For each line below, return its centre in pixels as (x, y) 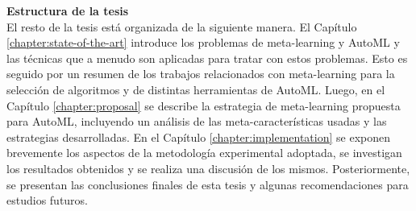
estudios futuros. (48, 200)
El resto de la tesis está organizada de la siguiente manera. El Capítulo (182, 26)
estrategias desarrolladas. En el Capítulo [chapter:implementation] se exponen (198, 137)
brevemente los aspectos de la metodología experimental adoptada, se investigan (204, 153)
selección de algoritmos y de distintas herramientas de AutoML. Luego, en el (196, 89)
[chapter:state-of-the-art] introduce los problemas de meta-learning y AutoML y (203, 42)
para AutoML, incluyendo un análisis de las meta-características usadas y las (197, 121)
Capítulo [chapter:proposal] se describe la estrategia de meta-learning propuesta (204, 105)
